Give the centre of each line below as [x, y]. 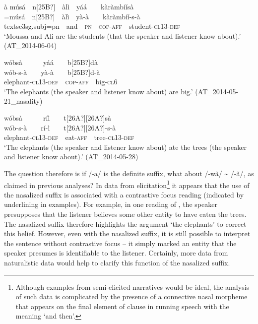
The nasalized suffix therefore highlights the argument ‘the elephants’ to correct [125, 224]
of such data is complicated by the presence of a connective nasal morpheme [131, 296]
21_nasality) [23, 101]
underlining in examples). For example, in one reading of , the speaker [111, 204]
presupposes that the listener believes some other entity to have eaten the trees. [125, 214]
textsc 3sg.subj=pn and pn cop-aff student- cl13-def [92, 26]
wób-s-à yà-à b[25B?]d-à [52, 72]
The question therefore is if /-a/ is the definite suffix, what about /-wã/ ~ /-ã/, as [129, 173]
